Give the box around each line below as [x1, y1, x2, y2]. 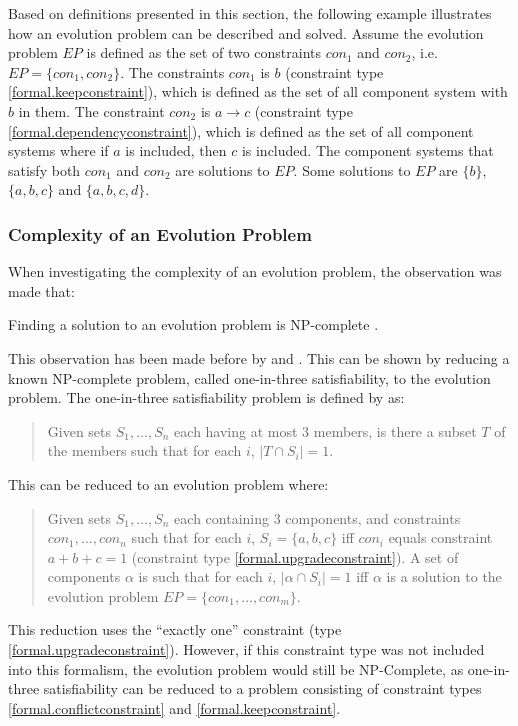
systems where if [8, 140, 109, 161]
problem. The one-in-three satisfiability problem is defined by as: [8, 387, 405, 408]
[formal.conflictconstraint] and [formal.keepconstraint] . [8, 697, 341, 718]
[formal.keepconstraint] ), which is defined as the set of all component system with [8, 81, 508, 102]
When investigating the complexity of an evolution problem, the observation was [8, 261, 502, 282]
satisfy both [8, 159, 81, 180]
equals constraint [388, 527, 493, 548]
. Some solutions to [293, 159, 411, 180]
